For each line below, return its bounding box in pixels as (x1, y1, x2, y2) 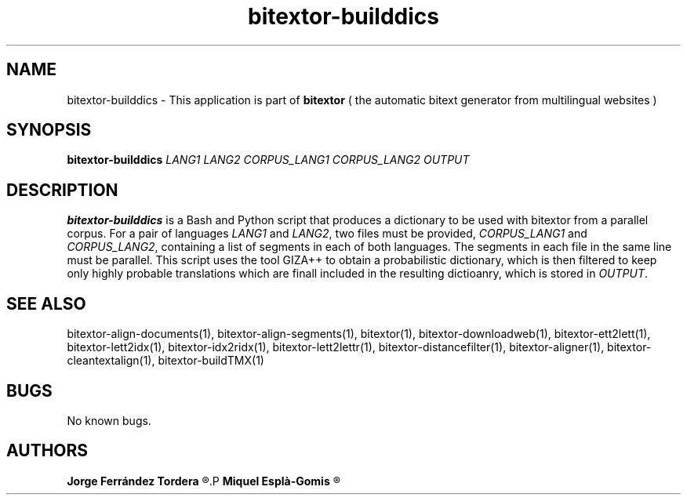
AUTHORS (6, 441, 89, 461)
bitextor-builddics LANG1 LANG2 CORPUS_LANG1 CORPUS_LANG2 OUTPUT (67, 153, 470, 167)
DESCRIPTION (6, 180, 118, 200)
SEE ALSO (6, 293, 86, 314)
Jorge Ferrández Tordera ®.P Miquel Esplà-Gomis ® (67, 474, 340, 488)
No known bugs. (67, 413, 151, 427)
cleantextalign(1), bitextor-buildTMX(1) (67, 354, 264, 368)
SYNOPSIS (6, 120, 92, 140)
